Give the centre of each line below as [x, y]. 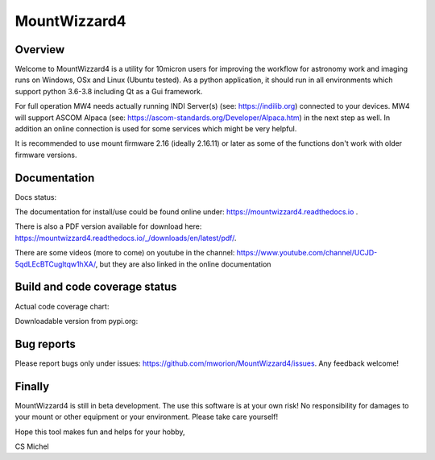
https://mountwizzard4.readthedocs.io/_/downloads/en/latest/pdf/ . [126, 238]
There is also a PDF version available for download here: [108, 226]
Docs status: [36, 197]
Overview [40, 50]
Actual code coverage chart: [62, 306]
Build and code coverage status [96, 287]
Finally [32, 386]
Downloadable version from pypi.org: [77, 321]
